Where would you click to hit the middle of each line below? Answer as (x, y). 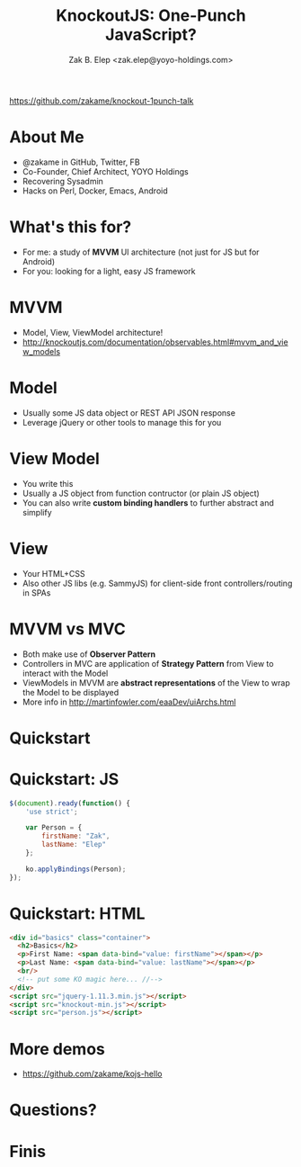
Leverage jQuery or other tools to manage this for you (122, 422)
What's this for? (71, 227)
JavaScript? (151, 35)
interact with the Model (65, 673)
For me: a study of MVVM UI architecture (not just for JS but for (141, 252)
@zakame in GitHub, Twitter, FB (81, 162)
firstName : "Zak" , (76, 836)
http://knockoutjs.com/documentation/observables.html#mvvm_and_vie (155, 342)
